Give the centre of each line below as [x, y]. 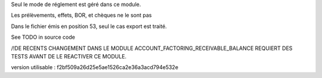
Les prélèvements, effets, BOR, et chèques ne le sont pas [81, 15]
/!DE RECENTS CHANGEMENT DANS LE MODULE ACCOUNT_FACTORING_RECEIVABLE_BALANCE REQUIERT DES [152, 48]
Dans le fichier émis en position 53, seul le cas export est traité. [89, 26]
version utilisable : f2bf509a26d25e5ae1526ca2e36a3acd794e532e [95, 67]
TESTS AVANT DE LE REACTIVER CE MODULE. [69, 56]
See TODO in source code [43, 37]
